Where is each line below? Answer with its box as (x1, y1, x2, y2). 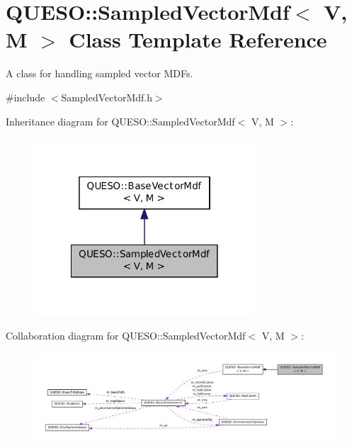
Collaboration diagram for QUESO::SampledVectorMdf (6, 328, 246, 343)
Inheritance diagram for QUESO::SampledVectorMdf (6, 113, 235, 128)
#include (6, 89, 45, 104)
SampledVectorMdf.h (61, 89, 152, 104)
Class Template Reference (69, 25, 327, 54)
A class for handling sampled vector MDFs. (6, 66, 193, 81)
